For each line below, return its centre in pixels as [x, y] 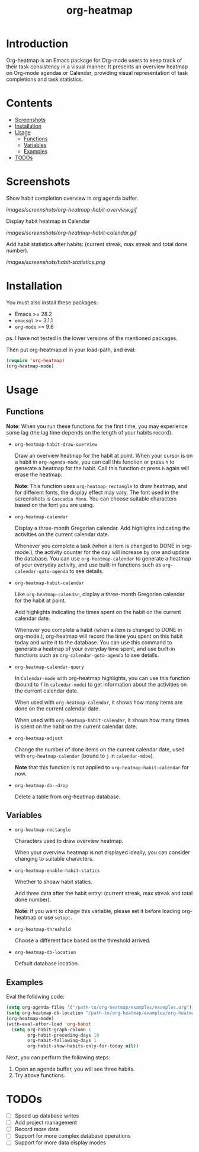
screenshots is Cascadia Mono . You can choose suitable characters [96, 498]
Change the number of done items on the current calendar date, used [99, 749]
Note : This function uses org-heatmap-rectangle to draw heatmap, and [101, 486]
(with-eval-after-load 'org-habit [49, 1024]
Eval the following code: [36, 997]
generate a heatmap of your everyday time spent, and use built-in [95, 649]
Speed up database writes [47, 1116]
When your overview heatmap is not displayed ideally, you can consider [102, 852]
